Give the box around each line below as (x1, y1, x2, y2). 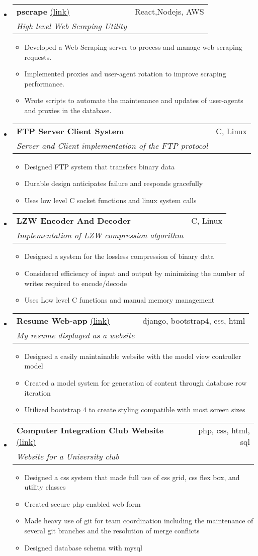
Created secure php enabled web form (24, 498, 141, 509)
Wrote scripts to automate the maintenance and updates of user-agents (24, 95, 243, 106)
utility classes (24, 482, 66, 492)
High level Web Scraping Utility (16, 20, 127, 32)
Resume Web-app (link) (16, 314, 110, 326)
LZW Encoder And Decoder (16, 215, 131, 227)
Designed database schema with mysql (24, 542, 142, 552)
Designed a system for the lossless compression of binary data (24, 251, 214, 261)
